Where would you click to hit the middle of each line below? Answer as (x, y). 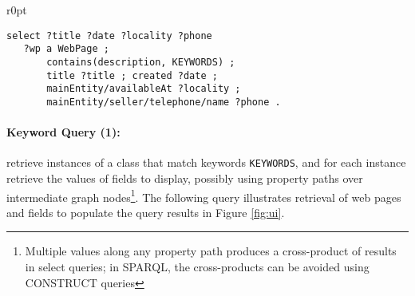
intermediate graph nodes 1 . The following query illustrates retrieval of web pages (204, 195)
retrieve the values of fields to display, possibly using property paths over (185, 178)
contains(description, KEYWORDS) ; (141, 62)
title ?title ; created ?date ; (132, 75)
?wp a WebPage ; (66, 49)
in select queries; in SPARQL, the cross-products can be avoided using (197, 267)
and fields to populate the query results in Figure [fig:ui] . (146, 212)
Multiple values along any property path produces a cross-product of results (211, 251)
